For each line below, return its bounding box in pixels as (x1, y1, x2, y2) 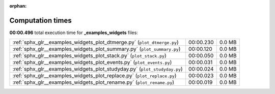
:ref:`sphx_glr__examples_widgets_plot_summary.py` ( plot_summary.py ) (12, 46, 181, 53)
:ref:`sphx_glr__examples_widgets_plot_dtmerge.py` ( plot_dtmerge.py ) (12, 39, 179, 46)
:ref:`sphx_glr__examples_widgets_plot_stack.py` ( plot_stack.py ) (12, 52, 167, 59)
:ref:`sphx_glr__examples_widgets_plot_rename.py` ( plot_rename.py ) (12, 79, 175, 86)
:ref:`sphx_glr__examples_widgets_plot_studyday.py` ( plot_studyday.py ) (12, 66, 183, 73)
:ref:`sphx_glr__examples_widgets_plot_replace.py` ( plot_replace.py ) (12, 72, 177, 79)
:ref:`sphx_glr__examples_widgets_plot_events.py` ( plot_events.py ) (12, 59, 172, 66)
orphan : (9, 3, 27, 9)
